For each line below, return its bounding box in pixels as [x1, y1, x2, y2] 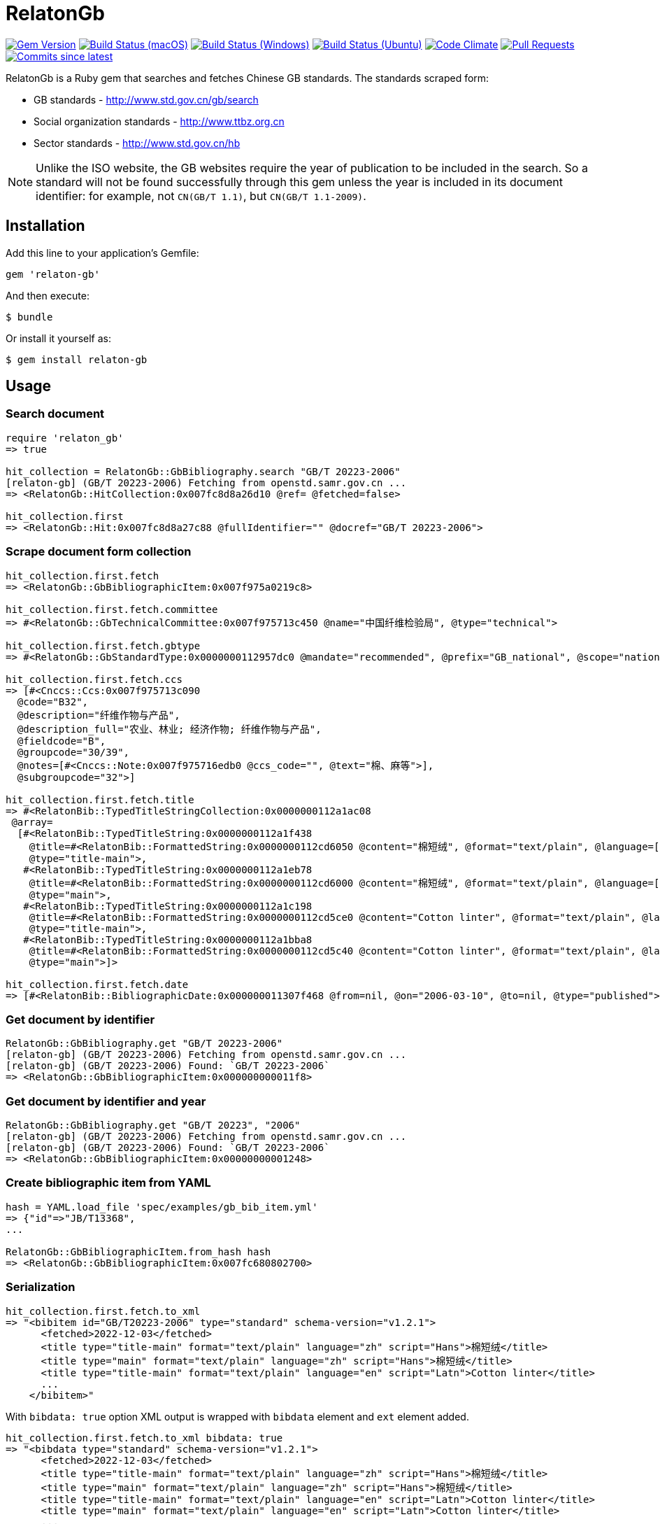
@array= [11, 816, 53, 828]
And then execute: [6, 289, 89, 302]
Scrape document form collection [6, 544, 192, 559]
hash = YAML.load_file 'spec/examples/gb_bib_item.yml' [6, 1201, 318, 1213]
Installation [6, 217, 85, 235]
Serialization [6, 1280, 76, 1294]
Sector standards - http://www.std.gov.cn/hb [34, 136, 241, 149]
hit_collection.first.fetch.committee [6, 603, 218, 615]
